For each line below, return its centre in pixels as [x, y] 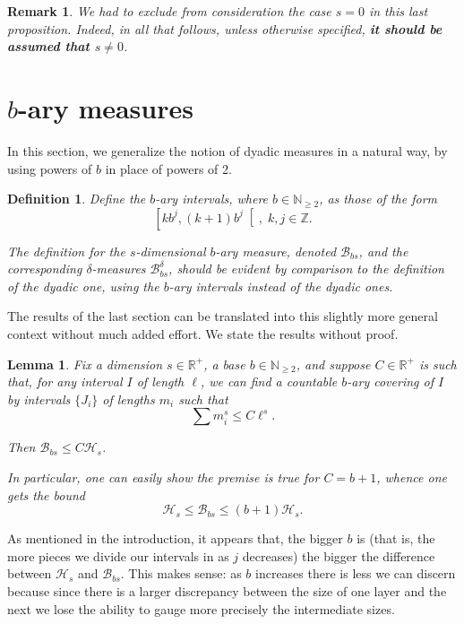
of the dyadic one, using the [83, 286]
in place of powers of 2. [168, 168]
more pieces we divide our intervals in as [118, 555]
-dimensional [171, 251]
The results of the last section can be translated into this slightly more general [223, 316]
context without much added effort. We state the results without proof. [203, 334]
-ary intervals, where [212, 199]
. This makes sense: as [181, 573]
